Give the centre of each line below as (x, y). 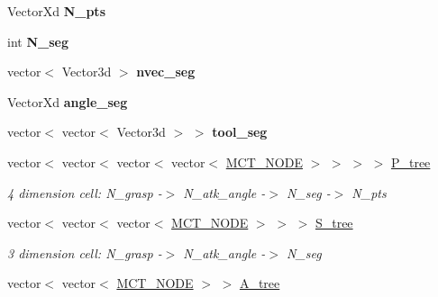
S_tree (334, 223)
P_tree (411, 162)
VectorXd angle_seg (68, 101)
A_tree (260, 283)
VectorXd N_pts (56, 11)
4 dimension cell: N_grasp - (85, 192)
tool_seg (240, 132)
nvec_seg (166, 72)
